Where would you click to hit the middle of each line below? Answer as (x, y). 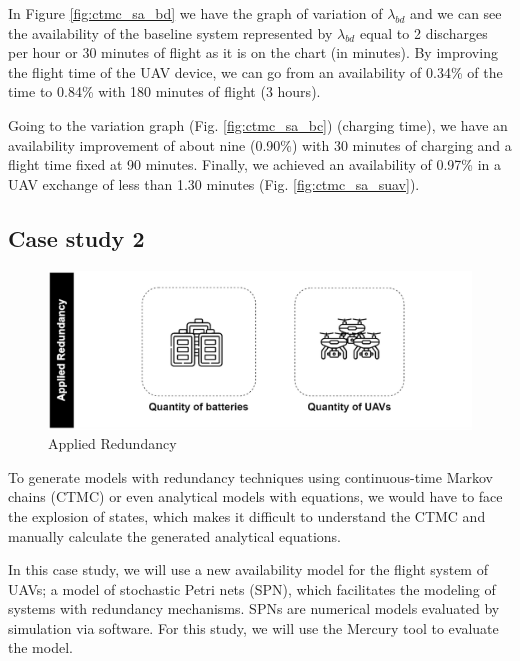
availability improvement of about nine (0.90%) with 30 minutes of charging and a (260, 144)
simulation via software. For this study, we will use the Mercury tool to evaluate (253, 627)
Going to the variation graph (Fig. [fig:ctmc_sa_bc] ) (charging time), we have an (258, 124)
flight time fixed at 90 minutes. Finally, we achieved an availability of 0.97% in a (254, 164)
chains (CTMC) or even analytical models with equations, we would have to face (255, 496)
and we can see (456, 13)
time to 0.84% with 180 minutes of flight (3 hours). (164, 91)
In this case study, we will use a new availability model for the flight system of (248, 569)
